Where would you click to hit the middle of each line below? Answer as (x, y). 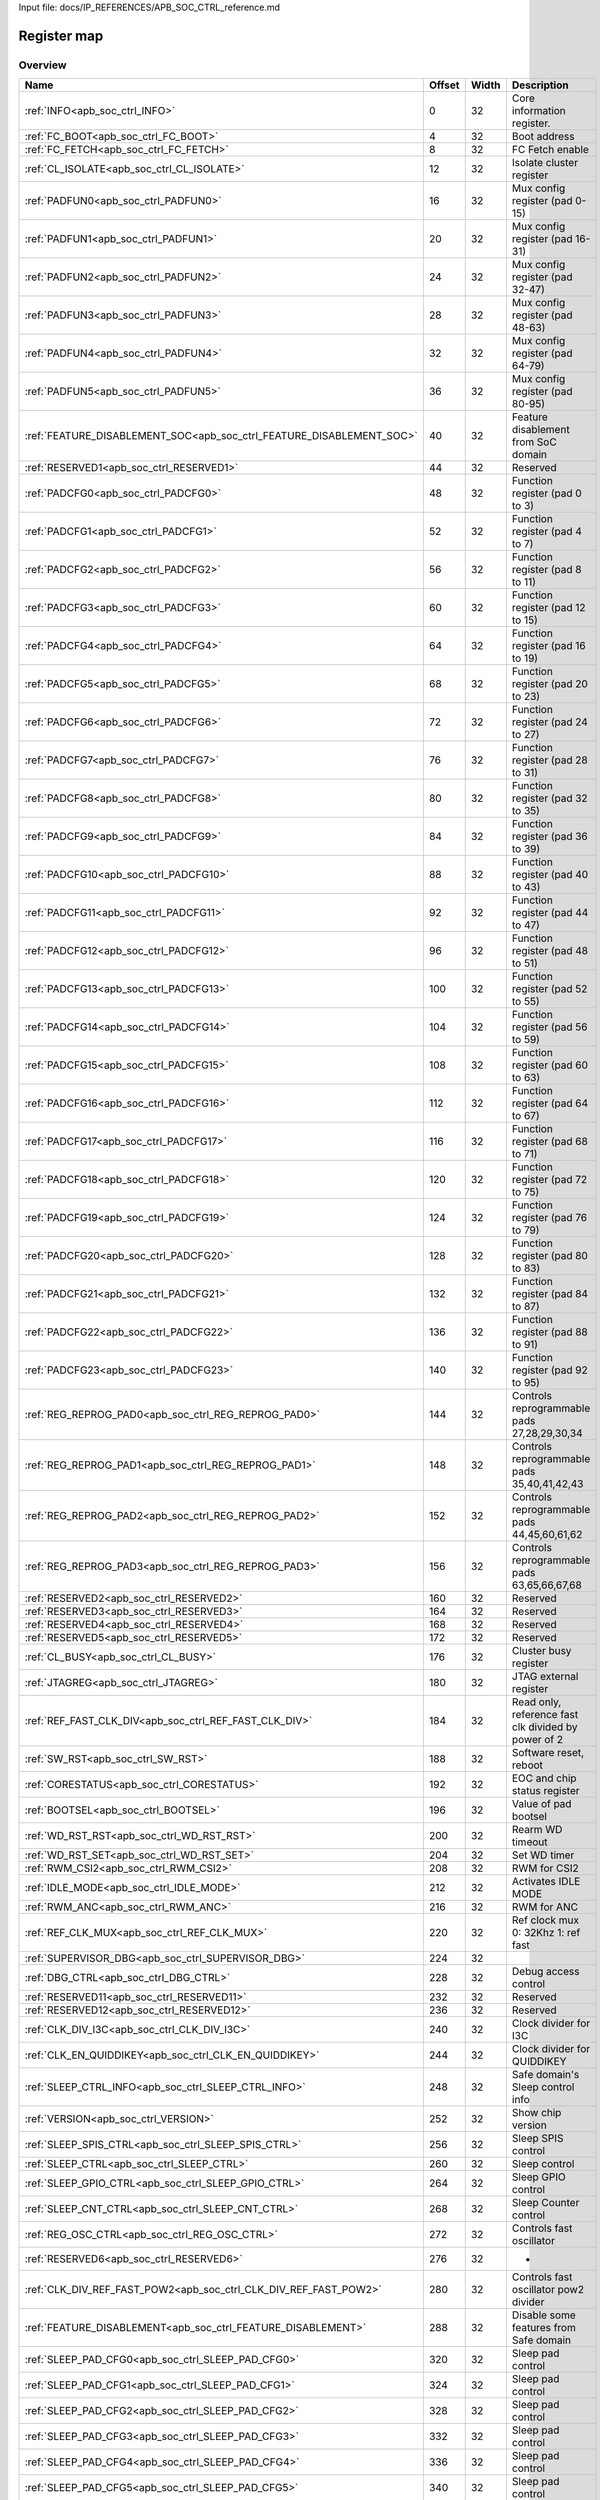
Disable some (543, 2315)
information (539, 111)
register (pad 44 (550, 913)
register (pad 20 (550, 684)
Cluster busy (541, 1651)
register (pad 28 (550, 760)
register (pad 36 (550, 837)
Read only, (536, 1702)
